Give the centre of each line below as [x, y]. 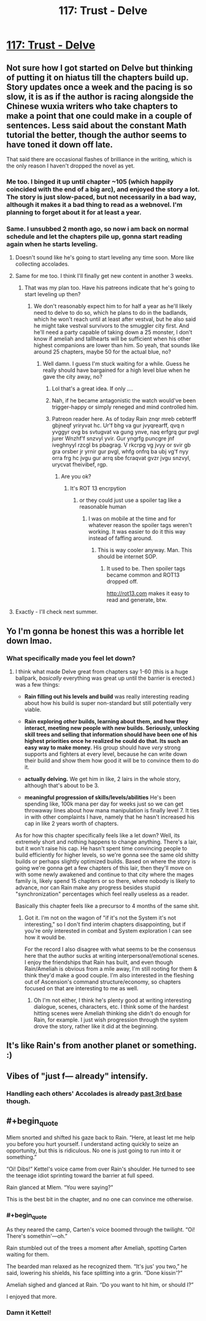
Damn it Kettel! [29, 1312]
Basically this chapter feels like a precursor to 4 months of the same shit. [107, 906]
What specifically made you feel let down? [71, 658]
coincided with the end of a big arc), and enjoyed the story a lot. [103, 189]
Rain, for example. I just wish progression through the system [111, 1020]
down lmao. [29, 641]
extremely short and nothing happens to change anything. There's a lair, [106, 842]
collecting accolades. [42, 264]
